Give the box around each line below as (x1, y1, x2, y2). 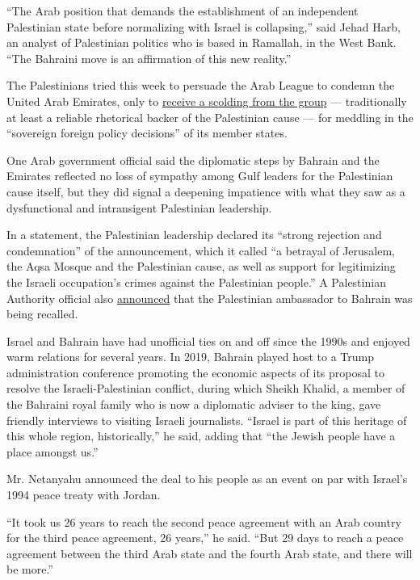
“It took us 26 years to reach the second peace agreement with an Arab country (6, 513, 401, 530)
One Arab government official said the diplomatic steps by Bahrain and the (6, 151, 380, 168)
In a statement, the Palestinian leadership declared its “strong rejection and (6, 226, 382, 243)
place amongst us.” (6, 443, 99, 460)
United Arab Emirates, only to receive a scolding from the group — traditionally (6, 92, 407, 109)
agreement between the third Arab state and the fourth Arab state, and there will (6, 544, 413, 561)
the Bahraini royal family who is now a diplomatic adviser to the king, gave (6, 396, 381, 413)
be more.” (6, 561, 53, 578)
